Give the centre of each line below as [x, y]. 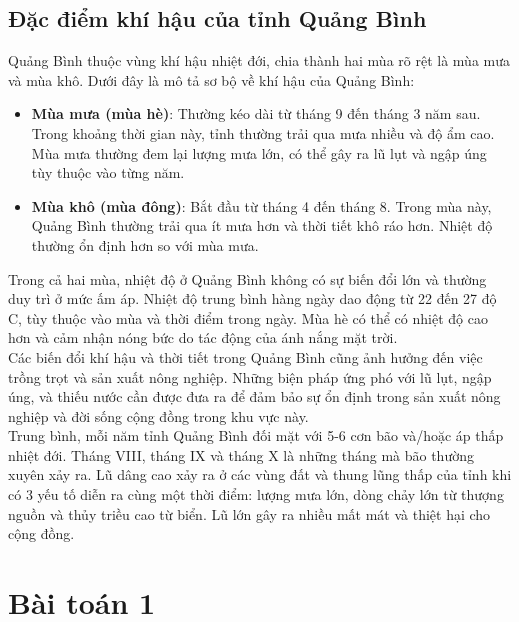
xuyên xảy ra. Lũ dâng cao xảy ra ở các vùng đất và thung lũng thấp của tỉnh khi [260, 474]
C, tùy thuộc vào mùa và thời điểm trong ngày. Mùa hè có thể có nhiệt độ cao [248, 317]
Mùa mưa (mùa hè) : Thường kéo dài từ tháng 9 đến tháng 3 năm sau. [256, 113]
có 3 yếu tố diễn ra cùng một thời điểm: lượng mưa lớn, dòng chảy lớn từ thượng [256, 494]
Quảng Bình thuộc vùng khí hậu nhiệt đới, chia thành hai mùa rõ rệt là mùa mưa [259, 60]
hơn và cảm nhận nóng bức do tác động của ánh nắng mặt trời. [203, 337]
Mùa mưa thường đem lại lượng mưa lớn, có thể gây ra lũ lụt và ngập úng [259, 152]
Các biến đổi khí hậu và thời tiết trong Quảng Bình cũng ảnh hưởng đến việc [245, 356]
